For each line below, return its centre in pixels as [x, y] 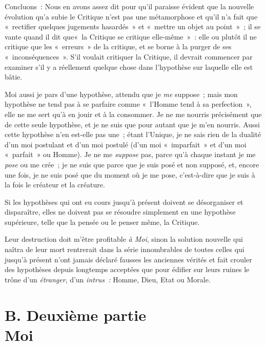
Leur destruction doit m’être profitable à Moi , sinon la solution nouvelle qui [124, 239]
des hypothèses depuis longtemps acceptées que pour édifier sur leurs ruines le [127, 269]
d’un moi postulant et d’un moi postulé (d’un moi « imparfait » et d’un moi [126, 144]
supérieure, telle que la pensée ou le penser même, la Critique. [102, 222]
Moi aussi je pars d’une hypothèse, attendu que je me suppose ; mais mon [121, 94]
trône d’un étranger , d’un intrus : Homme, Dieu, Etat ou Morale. [108, 279]
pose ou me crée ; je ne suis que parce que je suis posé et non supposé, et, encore [132, 164]
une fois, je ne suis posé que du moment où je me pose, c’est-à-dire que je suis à [130, 174]
